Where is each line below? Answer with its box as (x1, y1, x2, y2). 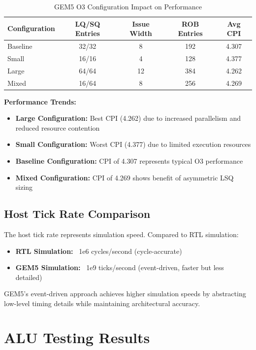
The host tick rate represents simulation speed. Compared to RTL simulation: (4, 229, 239, 240)
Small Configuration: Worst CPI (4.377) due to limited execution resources (15, 139, 251, 149)
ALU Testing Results (4, 327, 150, 347)
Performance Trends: (4, 96, 76, 106)
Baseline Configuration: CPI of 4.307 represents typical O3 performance (15, 156, 243, 166)
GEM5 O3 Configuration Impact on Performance (54, 1, 202, 11)
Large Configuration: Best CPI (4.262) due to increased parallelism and (15, 113, 241, 123)
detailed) (15, 272, 42, 282)
